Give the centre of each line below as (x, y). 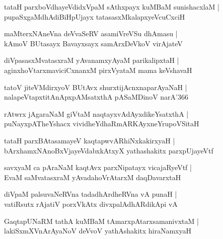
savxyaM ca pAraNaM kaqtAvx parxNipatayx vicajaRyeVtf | (98, 167)
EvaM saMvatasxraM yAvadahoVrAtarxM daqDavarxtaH (93, 177)
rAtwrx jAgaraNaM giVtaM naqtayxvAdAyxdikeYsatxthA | (96, 113)
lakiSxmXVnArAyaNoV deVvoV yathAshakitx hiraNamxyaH (98, 231)
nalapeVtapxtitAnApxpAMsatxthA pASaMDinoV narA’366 (96, 97)
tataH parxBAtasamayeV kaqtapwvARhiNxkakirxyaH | (90, 140)
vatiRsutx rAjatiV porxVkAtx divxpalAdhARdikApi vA (91, 204)
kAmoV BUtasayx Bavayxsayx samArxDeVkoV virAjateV (93, 43)
